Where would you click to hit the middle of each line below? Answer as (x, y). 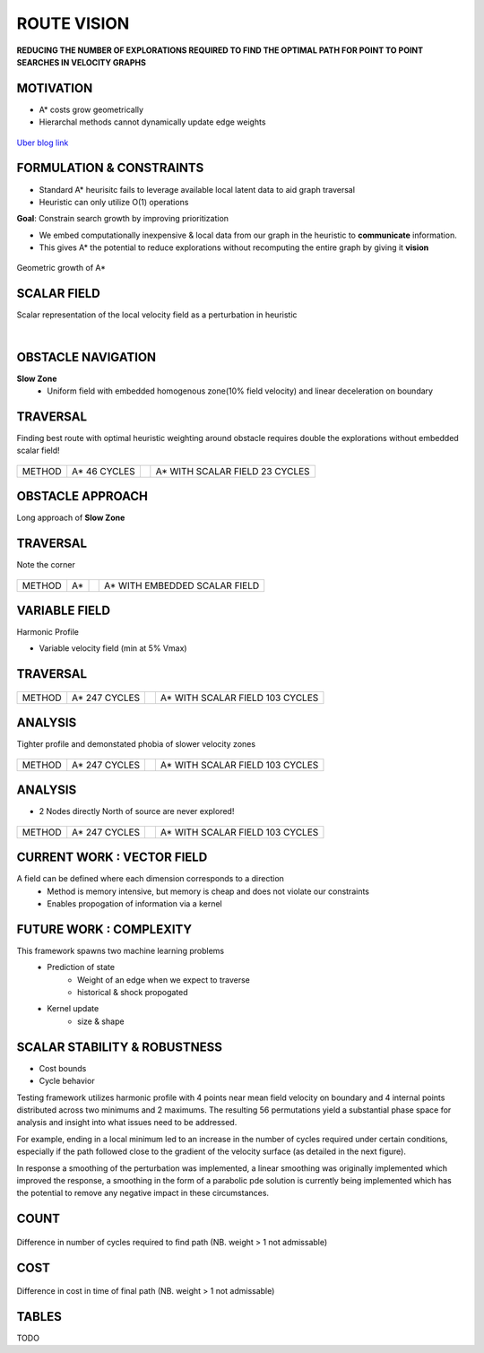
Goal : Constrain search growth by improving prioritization (122, 219)
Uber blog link (43, 143)
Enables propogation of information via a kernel (135, 904)
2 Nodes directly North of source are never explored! (137, 811)
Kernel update (73, 1009)
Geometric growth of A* (61, 268)
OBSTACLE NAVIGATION (86, 357)
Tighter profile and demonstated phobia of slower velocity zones (136, 744)
